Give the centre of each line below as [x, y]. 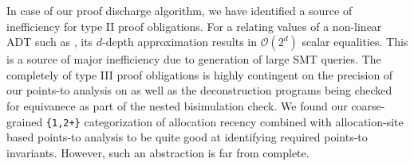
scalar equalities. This [355, 42]
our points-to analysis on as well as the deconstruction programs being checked [199, 90]
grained [25, 121]
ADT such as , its [50, 42]
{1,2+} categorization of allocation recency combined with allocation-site [225, 121]
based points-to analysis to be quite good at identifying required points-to [187, 137]
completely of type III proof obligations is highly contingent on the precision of [200, 74]
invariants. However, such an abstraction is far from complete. [158, 152]
